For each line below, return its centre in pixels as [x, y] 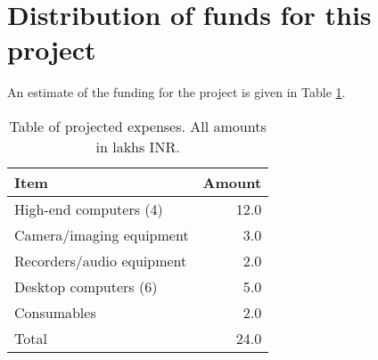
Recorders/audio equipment [101, 260]
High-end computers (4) [89, 209]
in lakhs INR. [138, 146]
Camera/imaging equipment [102, 234]
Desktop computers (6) [86, 286]
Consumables [55, 312]
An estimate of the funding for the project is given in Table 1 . [177, 92]
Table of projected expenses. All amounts [138, 126]
